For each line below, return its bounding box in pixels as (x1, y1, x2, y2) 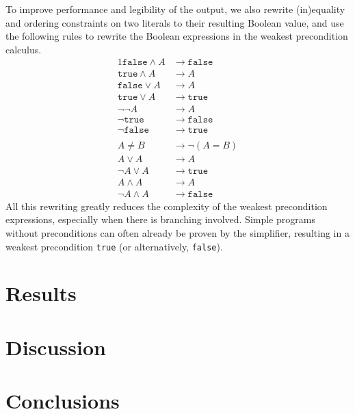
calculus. (5, 42, 42, 56)
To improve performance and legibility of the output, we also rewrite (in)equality (5, 2, 345, 16)
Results (5, 279, 77, 307)
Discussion (5, 333, 106, 361)
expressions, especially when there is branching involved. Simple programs (5, 212, 315, 227)
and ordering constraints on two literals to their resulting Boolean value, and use (5, 15, 344, 29)
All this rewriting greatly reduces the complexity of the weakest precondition (5, 198, 328, 213)
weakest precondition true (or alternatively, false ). (5, 239, 223, 253)
